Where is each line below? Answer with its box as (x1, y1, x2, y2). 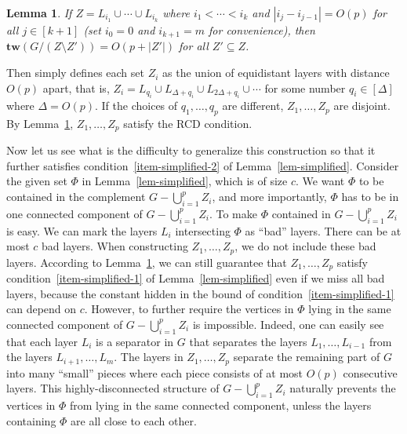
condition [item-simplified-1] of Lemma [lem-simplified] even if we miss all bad (6, 270, 385, 286)
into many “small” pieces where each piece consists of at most (6, 364, 303, 381)
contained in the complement (6, 188, 146, 205)
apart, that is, (42, 79, 110, 96)
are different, (222, 97, 284, 114)
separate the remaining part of (233, 348, 380, 365)
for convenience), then (209, 22, 315, 38)
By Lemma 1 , (6, 115, 74, 131)
